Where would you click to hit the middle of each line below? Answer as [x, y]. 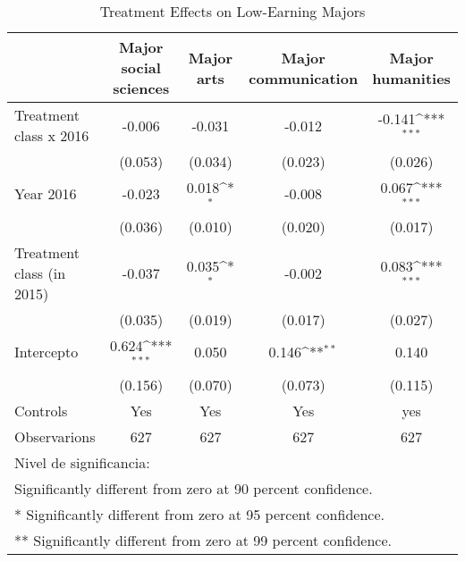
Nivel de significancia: [82, 462]
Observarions [55, 436]
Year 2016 [46, 194]
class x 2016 [52, 135]
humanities [411, 78]
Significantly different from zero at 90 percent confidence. [194, 488]
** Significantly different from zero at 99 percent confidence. [203, 540]
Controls [41, 410]
